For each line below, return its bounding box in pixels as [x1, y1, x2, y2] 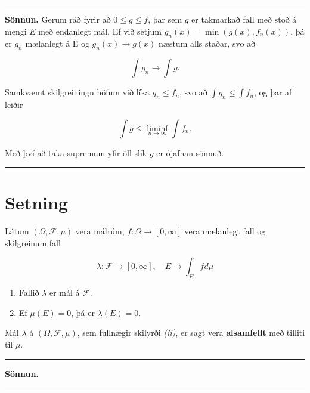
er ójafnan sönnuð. [156, 146, 224, 159]
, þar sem [148, 13, 182, 25]
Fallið [18, 286, 39, 299]
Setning [5, 190, 68, 215]
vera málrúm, [75, 225, 125, 237]
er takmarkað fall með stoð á [191, 13, 297, 25]
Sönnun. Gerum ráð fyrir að [5, 13, 111, 25]
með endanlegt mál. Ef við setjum [38, 24, 162, 37]
